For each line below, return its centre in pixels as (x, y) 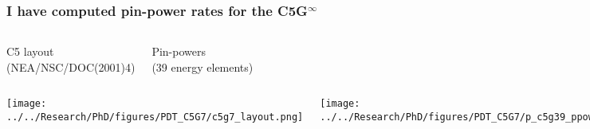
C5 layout (30, 51)
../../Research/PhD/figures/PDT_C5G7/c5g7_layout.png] (155, 117)
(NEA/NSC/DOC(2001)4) (71, 66)
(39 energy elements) (203, 66)
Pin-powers (179, 51)
